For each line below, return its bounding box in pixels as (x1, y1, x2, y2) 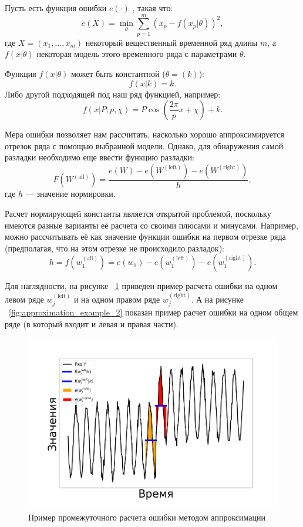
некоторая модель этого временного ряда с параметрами (36, 48, 237, 60)
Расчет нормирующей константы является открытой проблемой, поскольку (5, 207, 271, 219)
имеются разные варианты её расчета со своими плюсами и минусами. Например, (5, 219, 298, 231)
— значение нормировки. (25, 187, 116, 200)
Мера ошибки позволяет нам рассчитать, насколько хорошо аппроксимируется (5, 128, 284, 140)
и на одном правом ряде (73, 293, 160, 305)
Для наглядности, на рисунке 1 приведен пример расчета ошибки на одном (5, 280, 278, 292)
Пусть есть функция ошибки (5, 2, 107, 14)
